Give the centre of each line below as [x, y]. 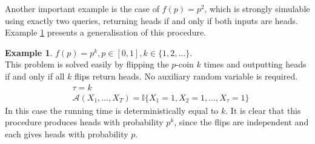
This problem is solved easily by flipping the [87, 64]
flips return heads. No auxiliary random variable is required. [186, 76]
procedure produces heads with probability [84, 122]
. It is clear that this [263, 110]
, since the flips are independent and [241, 122]
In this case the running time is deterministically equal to [112, 110]
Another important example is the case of [82, 8]
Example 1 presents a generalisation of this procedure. [106, 32]
